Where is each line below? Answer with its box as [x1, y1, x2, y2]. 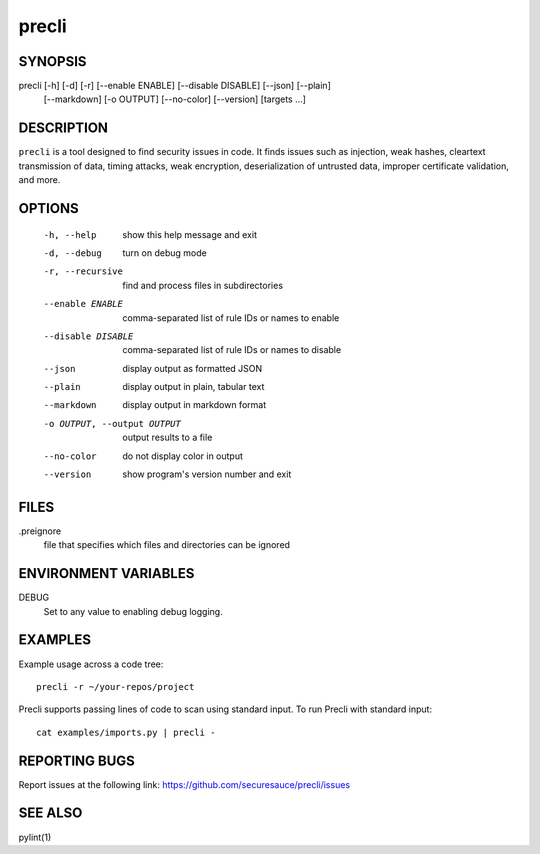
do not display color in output [122, 450, 244, 462]
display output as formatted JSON [122, 362, 263, 374]
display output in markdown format [122, 399, 267, 411]
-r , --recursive [43, 266, 124, 277]
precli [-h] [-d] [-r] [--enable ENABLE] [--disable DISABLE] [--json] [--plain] [18, 80, 332, 92]
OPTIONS [18, 200, 79, 217]
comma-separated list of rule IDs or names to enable [122, 311, 340, 324]
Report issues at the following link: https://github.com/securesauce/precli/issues [18, 778, 350, 790]
